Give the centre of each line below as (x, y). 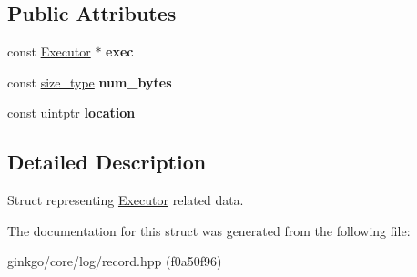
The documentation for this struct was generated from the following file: (209, 230)
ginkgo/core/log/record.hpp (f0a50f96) (115, 261)
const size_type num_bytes (90, 82)
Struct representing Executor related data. (126, 200)
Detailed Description (107, 162)
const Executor (49, 51)
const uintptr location (71, 113)
